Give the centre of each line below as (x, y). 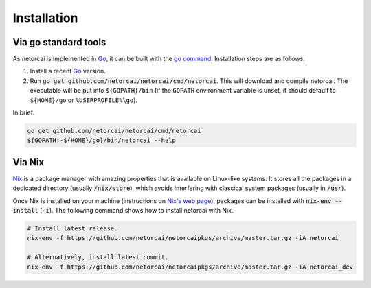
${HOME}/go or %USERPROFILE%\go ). (83, 100)
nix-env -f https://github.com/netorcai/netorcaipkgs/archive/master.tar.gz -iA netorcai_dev (190, 267)
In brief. (23, 112)
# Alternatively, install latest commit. (98, 257)
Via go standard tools (59, 42)
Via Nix (29, 162)
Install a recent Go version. (68, 71)
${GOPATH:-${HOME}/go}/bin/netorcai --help (102, 140)
